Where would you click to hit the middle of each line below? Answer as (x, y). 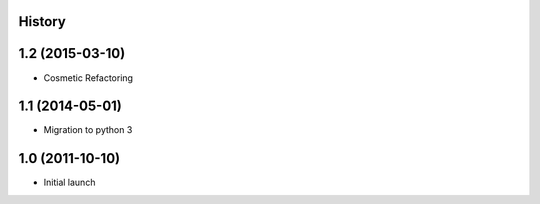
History (42, 21)
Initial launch (69, 182)
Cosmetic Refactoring (88, 77)
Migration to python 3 (88, 130)
